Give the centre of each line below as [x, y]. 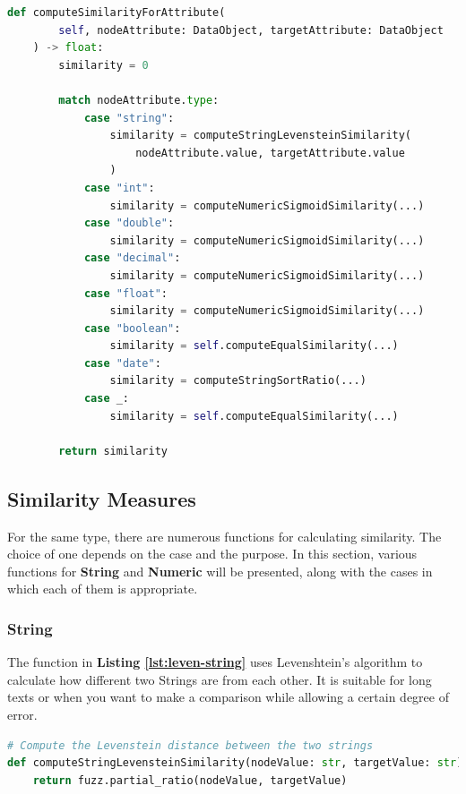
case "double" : [129, 223]
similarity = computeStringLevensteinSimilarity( [261, 136]
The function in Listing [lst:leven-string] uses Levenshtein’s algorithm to [215, 662]
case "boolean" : [132, 328]
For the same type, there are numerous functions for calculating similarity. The [224, 536]
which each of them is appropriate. [103, 589]
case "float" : [126, 293]
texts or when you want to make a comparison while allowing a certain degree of [228, 697]
